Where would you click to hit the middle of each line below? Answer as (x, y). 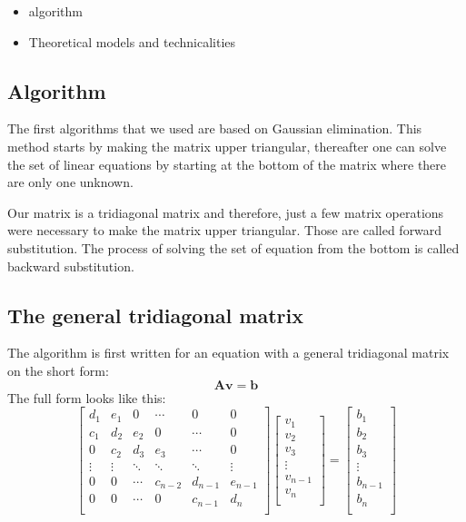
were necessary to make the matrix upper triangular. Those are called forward (225, 230)
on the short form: (58, 370)
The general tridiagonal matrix (155, 315)
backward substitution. (71, 266)
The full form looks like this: (87, 397)
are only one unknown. (70, 182)
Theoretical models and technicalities (132, 41)
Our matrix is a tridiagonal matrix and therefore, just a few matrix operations (226, 212)
